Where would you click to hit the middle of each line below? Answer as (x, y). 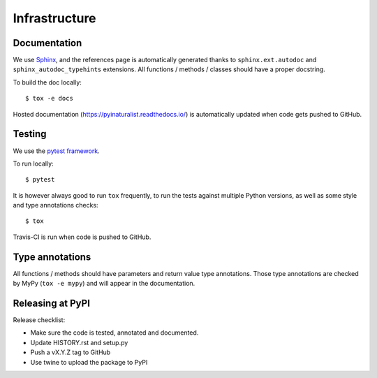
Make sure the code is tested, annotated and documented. (114, 333)
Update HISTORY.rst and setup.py (79, 342)
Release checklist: (39, 320)
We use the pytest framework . (57, 151)
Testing (30, 134)
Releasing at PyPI (52, 303)
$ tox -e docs (49, 99)
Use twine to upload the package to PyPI (89, 362)
